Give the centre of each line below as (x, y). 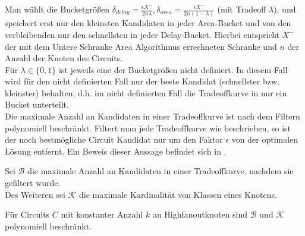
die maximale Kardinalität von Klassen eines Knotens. (178, 194)
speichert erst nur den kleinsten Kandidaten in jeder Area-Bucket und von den (148, 23)
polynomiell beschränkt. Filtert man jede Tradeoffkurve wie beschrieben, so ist (148, 128)
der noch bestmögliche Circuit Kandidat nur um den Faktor (114, 139)
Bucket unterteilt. (37, 104)
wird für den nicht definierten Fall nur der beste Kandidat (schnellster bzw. (142, 81)
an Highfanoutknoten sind (200, 214)
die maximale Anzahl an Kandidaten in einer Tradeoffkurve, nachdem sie (161, 171)
